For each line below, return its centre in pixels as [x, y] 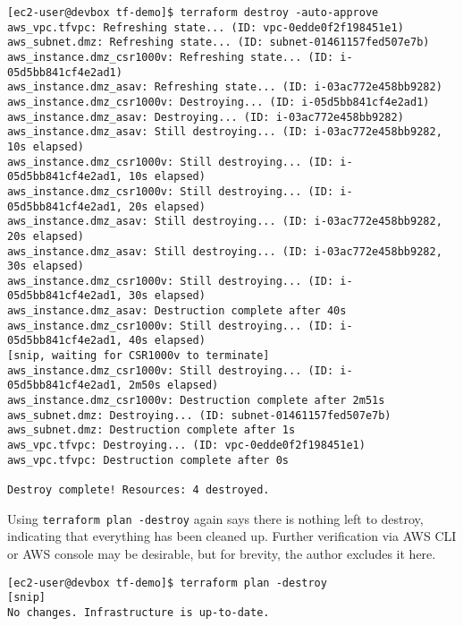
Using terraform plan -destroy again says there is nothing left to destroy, [215, 518]
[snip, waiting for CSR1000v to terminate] [139, 356]
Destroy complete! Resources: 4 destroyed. [139, 490]
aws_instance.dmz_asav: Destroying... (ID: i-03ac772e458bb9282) [206, 117]
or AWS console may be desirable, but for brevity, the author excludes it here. [222, 553]
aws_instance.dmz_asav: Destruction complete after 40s [177, 311]
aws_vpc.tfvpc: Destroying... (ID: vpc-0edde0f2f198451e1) [186, 446]
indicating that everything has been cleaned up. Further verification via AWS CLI [232, 536]
